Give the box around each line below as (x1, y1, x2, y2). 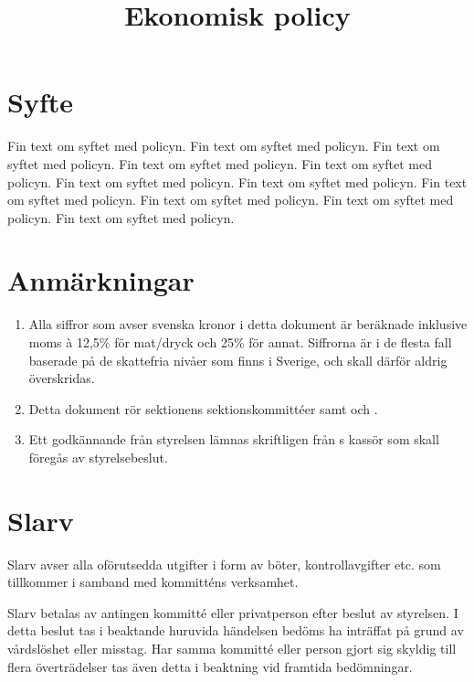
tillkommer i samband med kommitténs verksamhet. (7, 572, 299, 591)
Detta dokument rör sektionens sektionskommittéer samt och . (28, 399, 378, 418)
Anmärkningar (7, 261, 195, 299)
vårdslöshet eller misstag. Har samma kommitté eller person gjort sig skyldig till (7, 639, 457, 658)
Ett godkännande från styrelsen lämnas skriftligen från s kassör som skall (28, 430, 439, 449)
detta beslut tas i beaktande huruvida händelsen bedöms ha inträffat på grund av (7, 621, 464, 640)
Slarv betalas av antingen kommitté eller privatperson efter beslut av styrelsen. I (7, 602, 458, 622)
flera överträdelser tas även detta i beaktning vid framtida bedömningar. (7, 656, 413, 676)
